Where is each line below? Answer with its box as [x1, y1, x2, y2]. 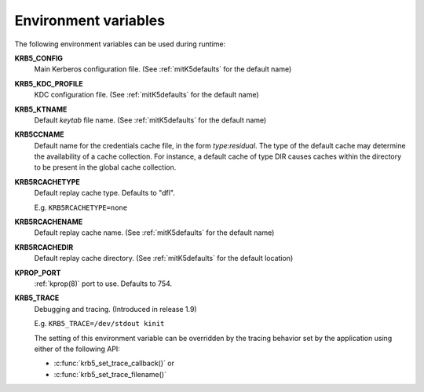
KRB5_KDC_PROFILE [14, 79, 84, 88]
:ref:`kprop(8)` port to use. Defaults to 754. [34, 279, 173, 288]
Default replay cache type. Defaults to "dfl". [34, 189, 176, 198]
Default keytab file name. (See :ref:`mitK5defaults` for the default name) [34, 115, 267, 125]
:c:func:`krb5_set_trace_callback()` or [53, 358, 174, 368]
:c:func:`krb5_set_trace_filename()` [53, 369, 166, 379]
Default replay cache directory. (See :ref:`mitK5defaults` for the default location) [34, 254, 294, 263]
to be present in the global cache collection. [34, 163, 177, 172]
